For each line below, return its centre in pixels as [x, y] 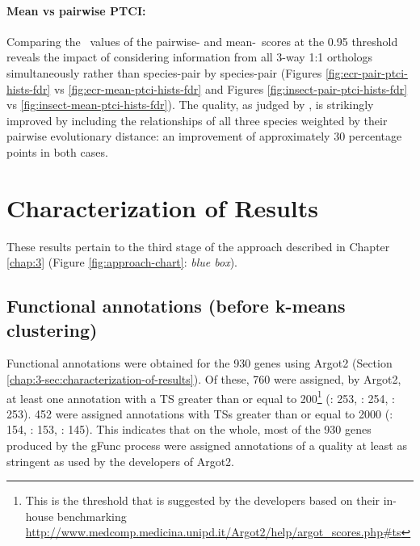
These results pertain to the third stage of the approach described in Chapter [198, 246]
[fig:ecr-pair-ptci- [366, 72]
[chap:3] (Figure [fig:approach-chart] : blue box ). [122, 262]
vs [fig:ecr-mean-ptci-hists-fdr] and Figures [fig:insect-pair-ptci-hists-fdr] [231, 88]
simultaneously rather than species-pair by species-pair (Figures [164, 72]
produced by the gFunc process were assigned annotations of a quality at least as [207, 445]
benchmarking [92, 516]
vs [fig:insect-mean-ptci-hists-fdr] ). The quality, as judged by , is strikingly [190, 105]
